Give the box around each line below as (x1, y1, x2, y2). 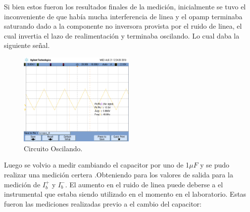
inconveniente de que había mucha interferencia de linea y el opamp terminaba (4, 11, 243, 21)
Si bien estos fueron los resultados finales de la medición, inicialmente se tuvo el (4, 1, 246, 11)
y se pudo (200, 160, 230, 170)
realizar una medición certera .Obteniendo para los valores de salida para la (4, 169, 233, 179)
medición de (4, 179, 41, 189)
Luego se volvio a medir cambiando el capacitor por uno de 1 (4, 160, 190, 170)
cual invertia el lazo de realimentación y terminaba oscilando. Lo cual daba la (4, 30, 240, 41)
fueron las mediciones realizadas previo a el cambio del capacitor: (4, 198, 201, 209)
